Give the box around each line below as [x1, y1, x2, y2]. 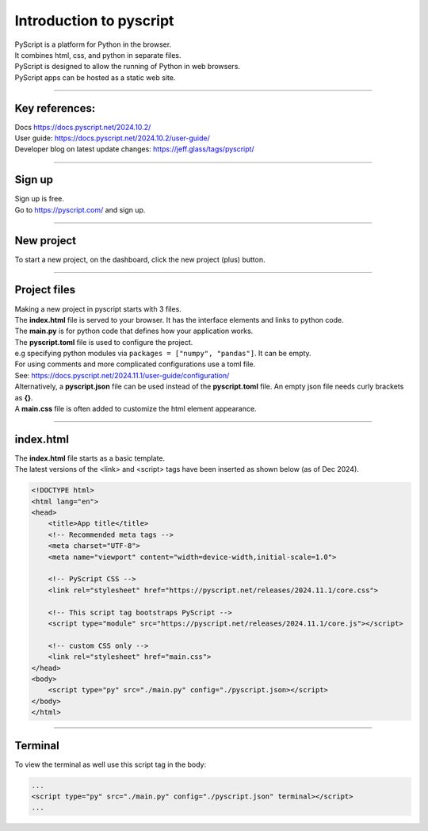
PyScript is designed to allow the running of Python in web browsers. [14, 62, 241, 71]
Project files [14, 283, 75, 297]
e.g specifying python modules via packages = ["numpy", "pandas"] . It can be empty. [14, 349, 312, 358]
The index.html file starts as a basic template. [14, 453, 166, 463]
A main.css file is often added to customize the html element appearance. [14, 404, 257, 414]
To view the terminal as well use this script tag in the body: [14, 760, 206, 769]
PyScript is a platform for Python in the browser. [14, 40, 172, 49]
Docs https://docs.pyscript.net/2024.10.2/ [14, 122, 151, 132]
